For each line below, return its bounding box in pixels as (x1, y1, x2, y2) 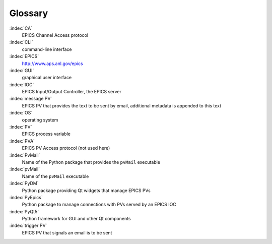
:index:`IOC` (9, 81, 34, 88)
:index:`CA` (9, 25, 33, 31)
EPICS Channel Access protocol (22, 32, 88, 38)
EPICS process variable (22, 131, 71, 137)
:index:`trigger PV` (9, 222, 47, 229)
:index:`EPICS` (9, 53, 39, 59)
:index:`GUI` (9, 67, 34, 73)
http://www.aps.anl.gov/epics (22, 60, 83, 67)
